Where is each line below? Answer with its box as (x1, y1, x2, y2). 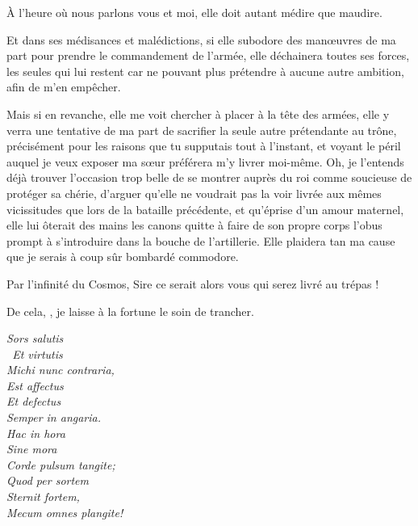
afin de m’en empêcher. (6, 78, 121, 95)
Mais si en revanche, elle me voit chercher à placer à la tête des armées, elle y (6, 105, 390, 122)
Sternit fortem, (6, 488, 80, 505)
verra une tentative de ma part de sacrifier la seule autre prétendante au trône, (6, 121, 397, 138)
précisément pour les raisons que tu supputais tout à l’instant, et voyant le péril (6, 137, 401, 154)
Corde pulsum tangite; (6, 456, 115, 473)
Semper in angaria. (6, 409, 102, 426)
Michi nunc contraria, (6, 361, 115, 378)
